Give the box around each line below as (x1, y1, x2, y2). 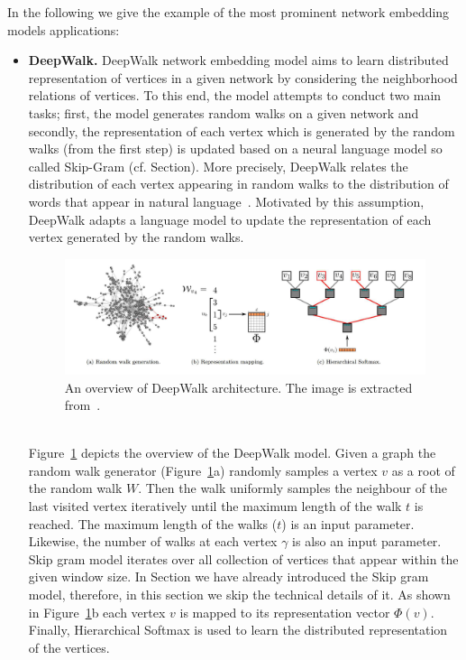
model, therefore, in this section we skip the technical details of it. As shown (28, 585, 451, 604)
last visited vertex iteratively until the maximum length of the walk (28, 497, 402, 516)
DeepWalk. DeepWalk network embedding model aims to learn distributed (28, 51, 449, 70)
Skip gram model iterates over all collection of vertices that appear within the (28, 549, 459, 568)
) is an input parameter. (281, 514, 415, 533)
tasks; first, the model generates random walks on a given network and (28, 103, 419, 122)
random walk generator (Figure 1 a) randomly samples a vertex (28, 460, 378, 479)
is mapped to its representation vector (179, 602, 390, 621)
